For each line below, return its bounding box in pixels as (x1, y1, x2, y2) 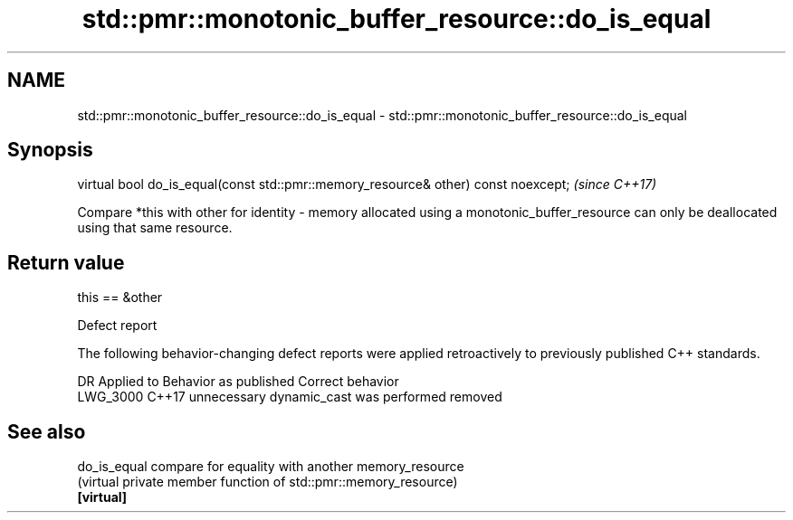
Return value (7, 251, 125, 274)
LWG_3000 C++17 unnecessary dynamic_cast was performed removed (77, 389, 502, 405)
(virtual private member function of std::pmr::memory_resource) (77, 474, 458, 490)
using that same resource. (77, 220, 233, 236)
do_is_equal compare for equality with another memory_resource (77, 459, 464, 475)
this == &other (77, 289, 163, 306)
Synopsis (7, 138, 93, 162)
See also (7, 420, 86, 443)
